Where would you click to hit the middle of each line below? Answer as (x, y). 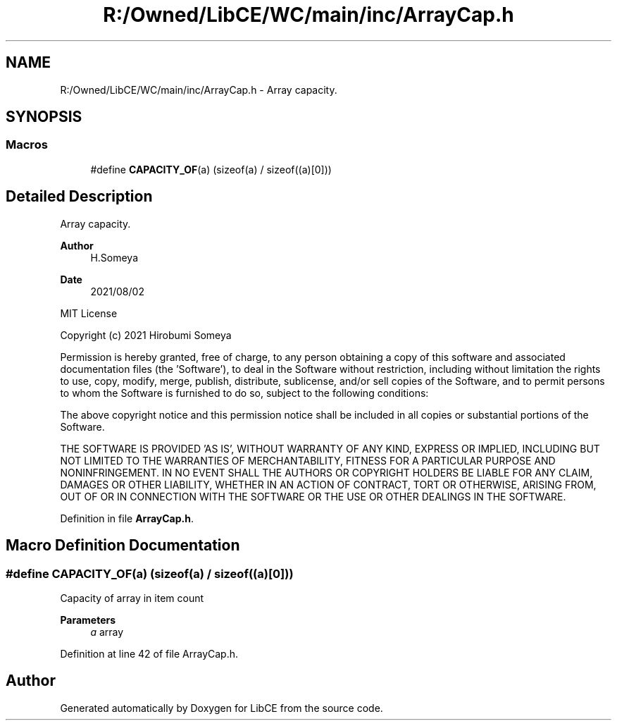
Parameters (88, 620)
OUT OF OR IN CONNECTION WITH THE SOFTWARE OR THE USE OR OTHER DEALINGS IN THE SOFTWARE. (313, 496)
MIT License (89, 313)
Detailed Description (79, 197)
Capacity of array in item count (132, 598)
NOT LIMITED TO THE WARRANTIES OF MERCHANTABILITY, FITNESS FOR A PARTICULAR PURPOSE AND (308, 460)
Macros (27, 145)
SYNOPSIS (44, 117)
